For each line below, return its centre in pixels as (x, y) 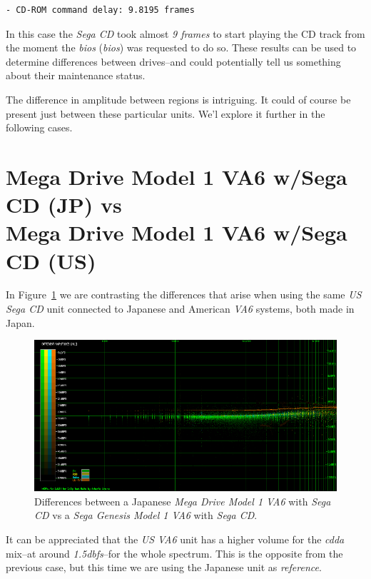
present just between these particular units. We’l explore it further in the (166, 113)
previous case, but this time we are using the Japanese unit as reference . (164, 567)
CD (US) (51, 260)
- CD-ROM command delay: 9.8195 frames (100, 10)
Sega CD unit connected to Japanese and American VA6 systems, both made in (180, 309)
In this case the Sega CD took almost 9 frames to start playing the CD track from (185, 33)
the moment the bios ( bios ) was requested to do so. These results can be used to (181, 47)
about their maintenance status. (76, 75)
